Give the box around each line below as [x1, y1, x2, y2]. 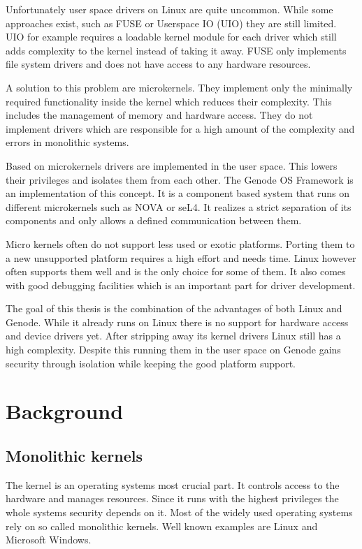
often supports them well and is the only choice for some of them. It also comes [6, 264, 346, 279]
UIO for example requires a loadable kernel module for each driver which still [6, 29, 337, 44]
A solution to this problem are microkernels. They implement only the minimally [6, 80, 353, 94]
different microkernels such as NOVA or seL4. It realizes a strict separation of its [6, 199, 352, 214]
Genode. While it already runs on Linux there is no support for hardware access [6, 314, 349, 329]
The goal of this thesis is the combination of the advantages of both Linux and [6, 301, 342, 316]
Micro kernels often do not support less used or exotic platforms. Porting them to [6, 236, 355, 251]
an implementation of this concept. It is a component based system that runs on [6, 186, 350, 200]
